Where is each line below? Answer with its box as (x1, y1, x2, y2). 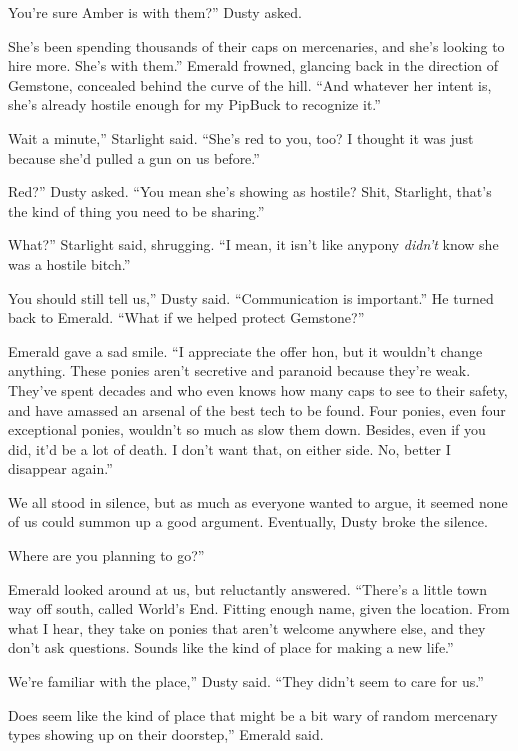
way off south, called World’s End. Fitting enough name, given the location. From (8, 598, 510, 619)
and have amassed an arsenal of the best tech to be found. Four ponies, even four (8, 399, 506, 420)
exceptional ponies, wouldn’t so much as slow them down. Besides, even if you (8, 419, 486, 440)
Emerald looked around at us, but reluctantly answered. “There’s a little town (8, 578, 487, 599)
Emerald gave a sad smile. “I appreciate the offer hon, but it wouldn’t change (8, 340, 483, 361)
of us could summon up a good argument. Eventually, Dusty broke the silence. (8, 511, 488, 532)
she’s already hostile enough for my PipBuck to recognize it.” (8, 94, 381, 115)
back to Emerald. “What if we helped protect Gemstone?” (8, 307, 365, 328)
